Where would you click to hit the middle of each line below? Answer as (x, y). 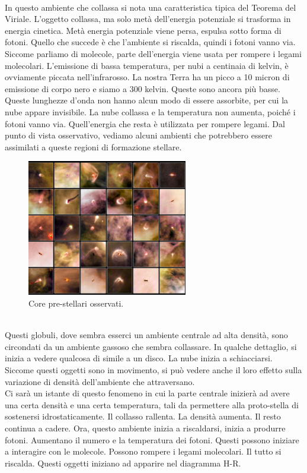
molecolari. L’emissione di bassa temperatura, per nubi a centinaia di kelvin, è (147, 65)
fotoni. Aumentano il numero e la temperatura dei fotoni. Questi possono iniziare (152, 439)
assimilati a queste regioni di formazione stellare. (93, 146)
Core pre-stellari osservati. (76, 303)
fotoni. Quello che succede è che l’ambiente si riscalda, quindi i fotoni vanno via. (150, 42)
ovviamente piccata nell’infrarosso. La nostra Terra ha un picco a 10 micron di (147, 77)
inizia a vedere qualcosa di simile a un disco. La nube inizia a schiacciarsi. (139, 358)
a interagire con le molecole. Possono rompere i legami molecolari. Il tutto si (143, 451)
